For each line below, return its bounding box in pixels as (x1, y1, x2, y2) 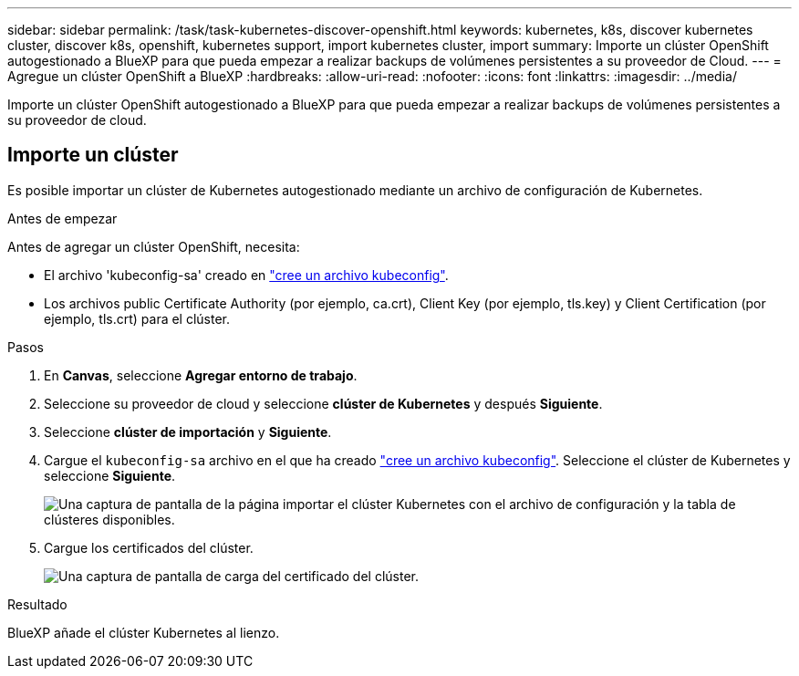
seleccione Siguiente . (44, 467, 176, 484)
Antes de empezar (7, 210, 118, 226)
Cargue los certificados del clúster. (44, 539, 254, 556)
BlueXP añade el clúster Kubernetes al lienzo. (7, 624, 280, 640)
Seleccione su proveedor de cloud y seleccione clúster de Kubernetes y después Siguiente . (44, 395, 603, 411)
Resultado (7, 596, 67, 612)
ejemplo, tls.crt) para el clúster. (44, 310, 231, 327)
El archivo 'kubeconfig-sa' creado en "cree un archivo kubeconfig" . (44, 266, 449, 283)
